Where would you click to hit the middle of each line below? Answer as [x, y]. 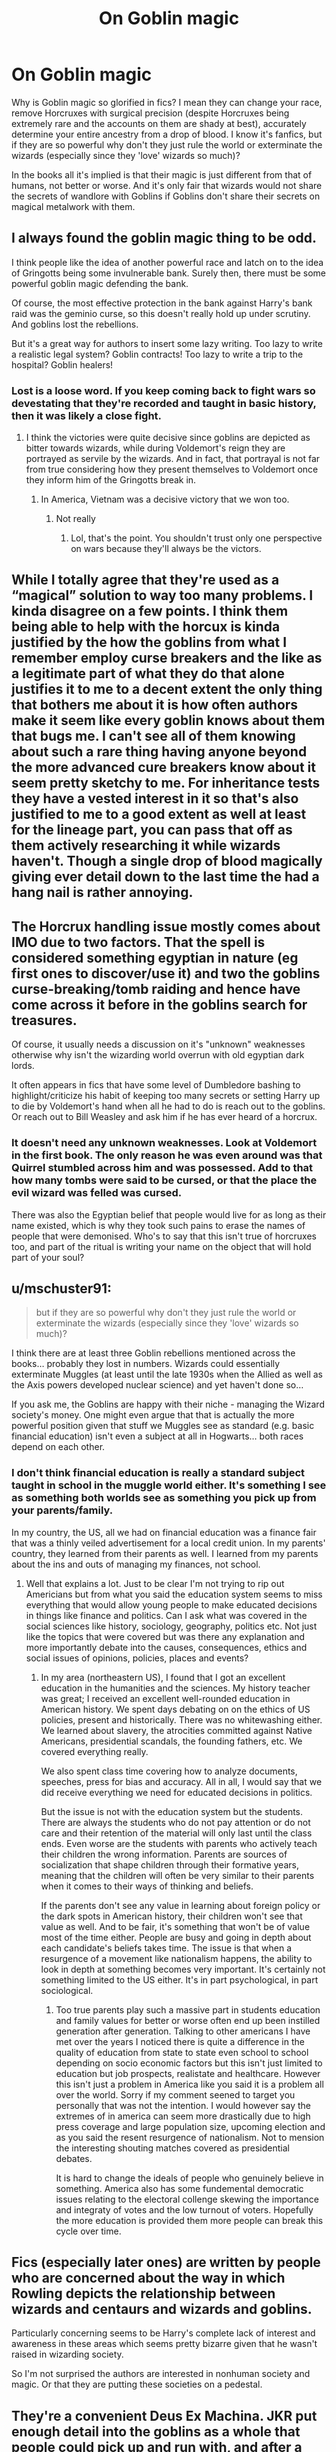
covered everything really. [94, 1751]
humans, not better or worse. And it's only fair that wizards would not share [167, 185]
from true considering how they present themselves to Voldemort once [172, 469]
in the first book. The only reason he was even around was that [167, 1155]
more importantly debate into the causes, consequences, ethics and [166, 1647]
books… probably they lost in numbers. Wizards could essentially [146, 1364]
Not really [75, 519]
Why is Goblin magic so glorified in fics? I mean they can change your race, [167, 102]
